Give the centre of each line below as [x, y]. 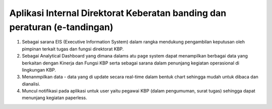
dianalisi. [31, 84]
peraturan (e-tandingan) [61, 27]
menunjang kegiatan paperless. [55, 98]
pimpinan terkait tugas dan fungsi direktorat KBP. [73, 49]
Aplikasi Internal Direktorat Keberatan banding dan [118, 13]
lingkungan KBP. [39, 69]
